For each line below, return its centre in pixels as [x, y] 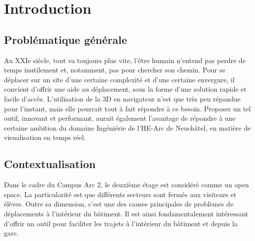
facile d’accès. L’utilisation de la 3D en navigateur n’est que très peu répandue [122, 98]
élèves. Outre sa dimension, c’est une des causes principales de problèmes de [119, 204]
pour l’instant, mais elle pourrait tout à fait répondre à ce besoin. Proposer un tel [127, 108]
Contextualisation [50, 164]
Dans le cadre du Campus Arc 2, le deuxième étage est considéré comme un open [127, 185]
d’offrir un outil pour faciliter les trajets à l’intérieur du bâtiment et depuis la [121, 223]
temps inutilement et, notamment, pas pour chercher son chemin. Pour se [115, 70]
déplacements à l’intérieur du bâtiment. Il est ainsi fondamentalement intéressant [126, 213]
